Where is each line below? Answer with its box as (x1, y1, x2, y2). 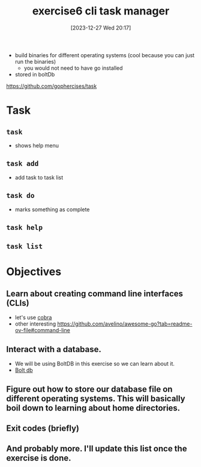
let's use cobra (14, 314, 52, 321)
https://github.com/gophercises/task (6, 82, 97, 90)
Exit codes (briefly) (6, 423, 80, 433)
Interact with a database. (6, 344, 102, 354)
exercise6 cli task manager (32, 4, 170, 18)
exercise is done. (6, 453, 71, 463)
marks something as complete (14, 206, 90, 213)
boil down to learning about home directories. (6, 403, 181, 413)
